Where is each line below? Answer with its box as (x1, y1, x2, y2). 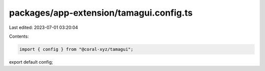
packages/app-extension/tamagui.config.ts (9, 7, 193, 18)
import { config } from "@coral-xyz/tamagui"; (19, 47, 133, 52)
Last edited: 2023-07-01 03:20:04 (9, 24, 79, 30)
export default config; (9, 59, 53, 65)
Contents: (9, 33, 29, 39)
